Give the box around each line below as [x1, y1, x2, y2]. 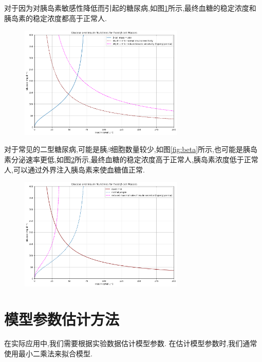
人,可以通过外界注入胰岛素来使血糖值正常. [4, 164, 145, 175]
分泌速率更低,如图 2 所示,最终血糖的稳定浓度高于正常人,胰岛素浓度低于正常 [11, 154, 258, 164]
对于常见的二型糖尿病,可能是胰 [4, 144, 107, 155]
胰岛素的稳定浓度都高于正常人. [4, 12, 107, 23]
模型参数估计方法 [4, 308, 120, 329]
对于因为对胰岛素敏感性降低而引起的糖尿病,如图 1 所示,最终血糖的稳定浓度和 [4, 3, 256, 13]
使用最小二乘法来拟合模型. [4, 348, 92, 359]
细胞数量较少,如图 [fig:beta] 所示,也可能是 [110, 144, 243, 155]
